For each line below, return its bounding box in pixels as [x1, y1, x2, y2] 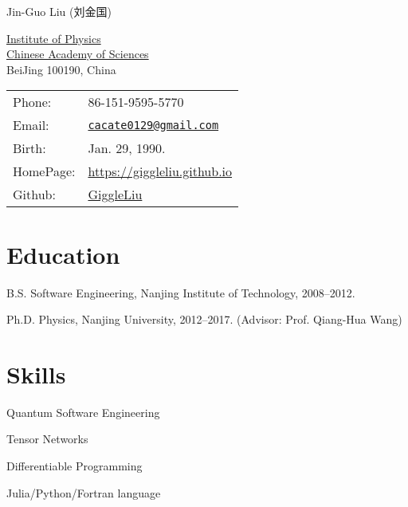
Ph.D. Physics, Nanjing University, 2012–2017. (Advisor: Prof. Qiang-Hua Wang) [6, 311, 402, 328]
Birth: [13, 139, 46, 158]
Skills [6, 357, 66, 390]
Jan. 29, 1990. [88, 139, 166, 158]
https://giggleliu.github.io [88, 162, 233, 181]
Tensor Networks [6, 430, 88, 447]
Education [6, 238, 120, 270]
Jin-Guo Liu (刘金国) [6, 3, 112, 19]
